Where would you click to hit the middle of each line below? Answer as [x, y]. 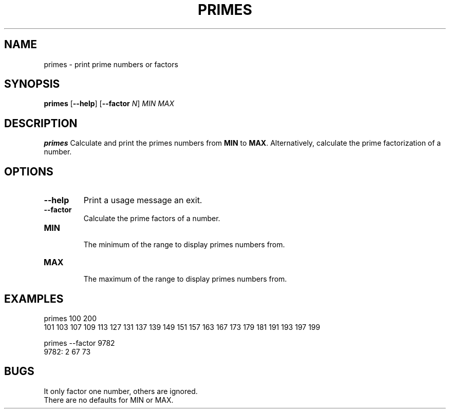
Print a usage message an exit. [143, 200]
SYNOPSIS [32, 84]
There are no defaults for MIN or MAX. [109, 400]
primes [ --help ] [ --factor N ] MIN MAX [109, 104]
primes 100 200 [70, 318]
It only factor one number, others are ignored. [121, 391]
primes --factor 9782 [79, 343]
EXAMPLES [34, 299]
